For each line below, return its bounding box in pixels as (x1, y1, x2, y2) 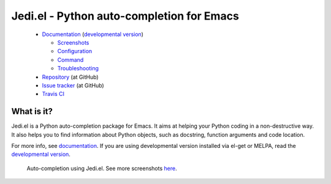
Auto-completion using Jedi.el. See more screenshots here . (26, 164, 177, 172)
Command (57, 56, 84, 64)
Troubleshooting (57, 65, 99, 72)
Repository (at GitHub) (42, 73, 99, 81)
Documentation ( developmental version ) (42, 31, 144, 38)
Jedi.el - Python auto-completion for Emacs (11, 9, 239, 23)
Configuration (57, 48, 93, 55)
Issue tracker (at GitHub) (42, 81, 104, 89)
